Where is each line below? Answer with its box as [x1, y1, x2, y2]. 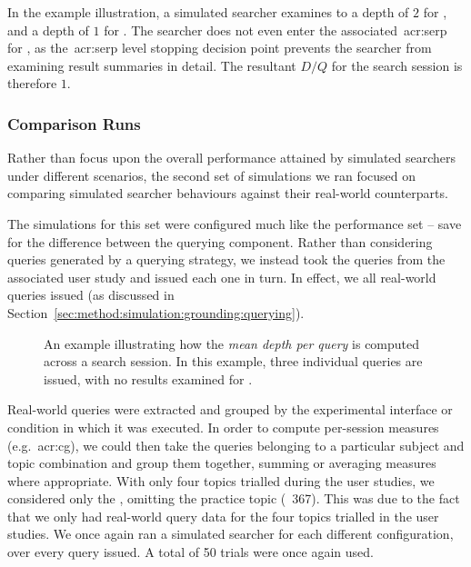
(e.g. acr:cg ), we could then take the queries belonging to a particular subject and [7, 435, 465, 454]
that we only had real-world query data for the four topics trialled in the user [7, 506, 439, 525]
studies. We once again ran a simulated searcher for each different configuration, [7, 524, 454, 543]
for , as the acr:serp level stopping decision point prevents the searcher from [7, 38, 432, 57]
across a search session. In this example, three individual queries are [44, 352, 423, 371]
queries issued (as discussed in [7, 285, 175, 304]
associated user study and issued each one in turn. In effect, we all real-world [7, 267, 436, 286]
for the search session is [331, 55, 463, 75]
